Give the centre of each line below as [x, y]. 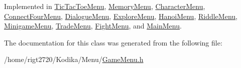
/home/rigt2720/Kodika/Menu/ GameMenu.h [74, 59]
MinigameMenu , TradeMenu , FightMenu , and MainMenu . [93, 26]
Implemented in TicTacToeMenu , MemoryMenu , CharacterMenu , [105, 6]
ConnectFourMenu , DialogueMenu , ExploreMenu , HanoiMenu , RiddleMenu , [121, 16]
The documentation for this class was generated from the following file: [113, 42]
